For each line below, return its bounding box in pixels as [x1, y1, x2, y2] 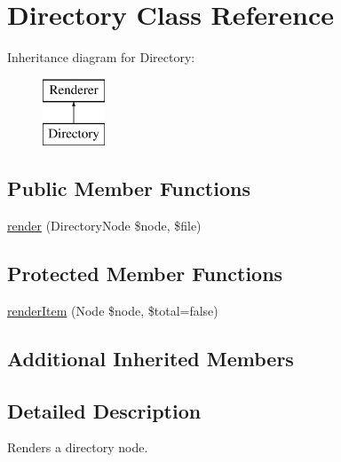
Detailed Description [7, 396, 202, 424]
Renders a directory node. [7, 438, 148, 457]
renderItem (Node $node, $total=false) [7, 301, 218, 319]
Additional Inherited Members [7, 344, 294, 372]
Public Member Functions [7, 175, 250, 202]
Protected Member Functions [7, 260, 283, 287]
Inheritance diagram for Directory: [7, 48, 195, 67]
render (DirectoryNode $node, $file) [7, 216, 202, 235]
